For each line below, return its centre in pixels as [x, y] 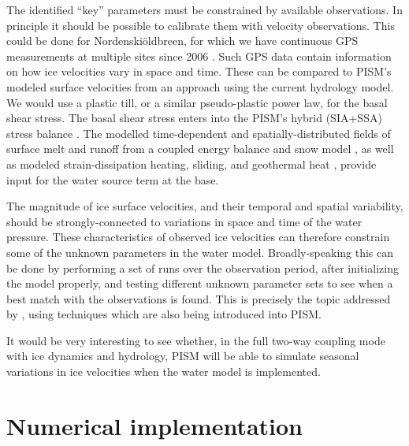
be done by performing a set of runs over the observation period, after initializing [203, 268]
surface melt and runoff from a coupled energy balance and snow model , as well [200, 149]
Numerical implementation [155, 425]
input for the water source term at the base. [113, 179]
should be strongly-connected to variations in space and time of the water [184, 221]
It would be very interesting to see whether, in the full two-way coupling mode [196, 340]
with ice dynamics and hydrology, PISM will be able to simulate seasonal [183, 356]
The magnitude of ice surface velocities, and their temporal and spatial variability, [205, 206]
